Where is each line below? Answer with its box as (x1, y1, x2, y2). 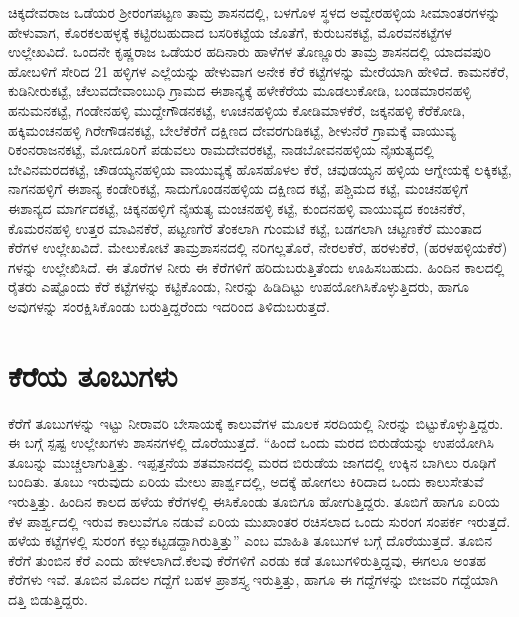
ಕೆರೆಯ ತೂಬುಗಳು (8, 354, 178, 395)
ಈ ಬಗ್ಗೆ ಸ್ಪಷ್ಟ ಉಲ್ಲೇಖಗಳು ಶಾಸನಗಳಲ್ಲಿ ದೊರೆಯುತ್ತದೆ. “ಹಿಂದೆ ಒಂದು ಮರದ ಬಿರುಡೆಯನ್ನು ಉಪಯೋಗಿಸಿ (8, 432, 494, 453)
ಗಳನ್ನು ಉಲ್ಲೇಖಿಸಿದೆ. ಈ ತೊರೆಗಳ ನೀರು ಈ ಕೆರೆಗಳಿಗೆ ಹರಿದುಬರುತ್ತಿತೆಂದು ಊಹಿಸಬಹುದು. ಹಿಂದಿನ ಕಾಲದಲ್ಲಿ (8, 256, 505, 277)
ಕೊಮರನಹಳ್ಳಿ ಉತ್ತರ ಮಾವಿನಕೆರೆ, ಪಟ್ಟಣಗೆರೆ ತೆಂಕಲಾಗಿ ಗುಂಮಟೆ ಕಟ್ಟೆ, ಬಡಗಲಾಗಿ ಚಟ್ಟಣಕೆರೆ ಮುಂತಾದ (8, 217, 482, 238)
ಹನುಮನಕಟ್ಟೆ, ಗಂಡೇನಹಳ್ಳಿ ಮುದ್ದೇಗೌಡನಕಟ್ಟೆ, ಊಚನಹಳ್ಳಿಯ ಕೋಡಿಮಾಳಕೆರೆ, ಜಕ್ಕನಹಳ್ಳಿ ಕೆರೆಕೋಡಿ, (8, 99, 466, 120)
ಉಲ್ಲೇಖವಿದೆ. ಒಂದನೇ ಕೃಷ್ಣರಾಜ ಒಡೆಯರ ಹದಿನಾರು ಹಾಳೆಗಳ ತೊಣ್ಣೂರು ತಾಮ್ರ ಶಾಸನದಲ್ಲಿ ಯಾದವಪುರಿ (8, 41, 491, 62)
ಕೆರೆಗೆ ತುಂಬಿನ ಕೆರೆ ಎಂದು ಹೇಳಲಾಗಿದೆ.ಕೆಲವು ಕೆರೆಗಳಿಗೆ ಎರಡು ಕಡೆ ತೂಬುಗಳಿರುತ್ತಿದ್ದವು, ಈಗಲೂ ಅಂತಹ (8, 549, 486, 570)
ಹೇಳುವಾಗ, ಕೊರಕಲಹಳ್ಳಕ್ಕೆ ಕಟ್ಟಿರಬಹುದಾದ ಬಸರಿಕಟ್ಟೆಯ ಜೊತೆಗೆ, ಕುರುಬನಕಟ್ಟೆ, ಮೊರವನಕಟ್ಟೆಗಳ (8, 21, 452, 42)
